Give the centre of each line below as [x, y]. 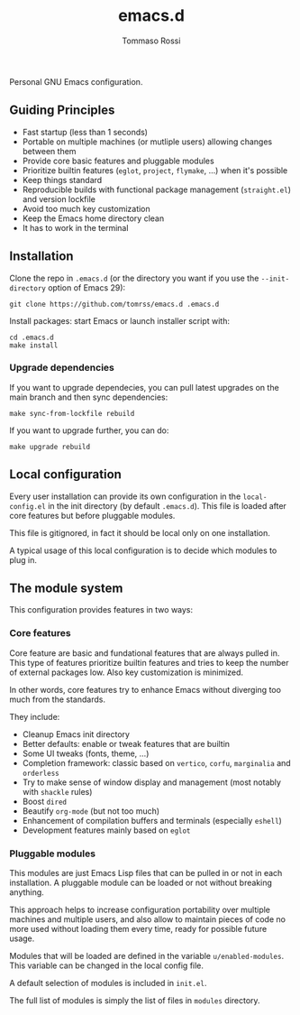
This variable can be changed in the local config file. [107, 965]
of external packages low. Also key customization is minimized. [127, 672]
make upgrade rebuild [50, 447]
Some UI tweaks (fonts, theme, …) [86, 753]
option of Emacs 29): [87, 287]
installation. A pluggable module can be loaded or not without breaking [141, 883]
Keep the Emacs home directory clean [93, 218]
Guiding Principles [62, 111]
